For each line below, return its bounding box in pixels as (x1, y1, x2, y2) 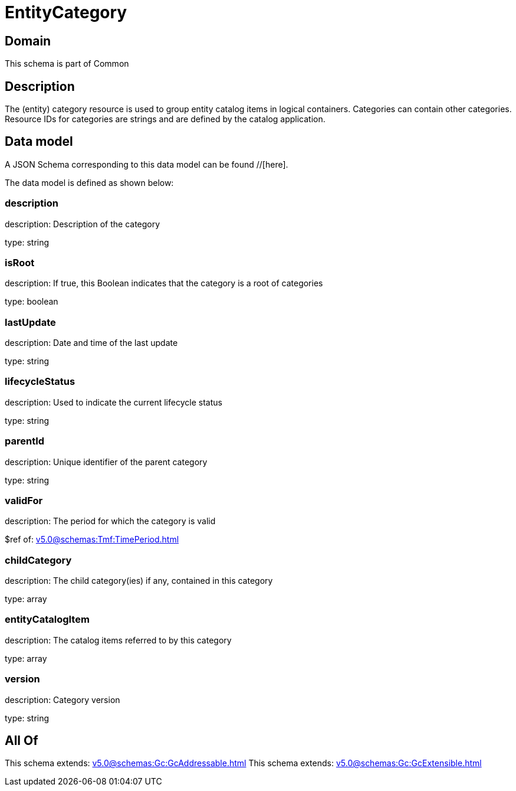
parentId (5, 435, 45, 447)
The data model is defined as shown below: (5, 177, 174, 188)
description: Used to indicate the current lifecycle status (5, 397, 222, 407)
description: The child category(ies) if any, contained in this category (5, 576, 273, 586)
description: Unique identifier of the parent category (5, 456, 208, 467)
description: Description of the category (5, 218, 160, 229)
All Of (5, 733, 38, 748)
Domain (5, 33, 51, 48)
